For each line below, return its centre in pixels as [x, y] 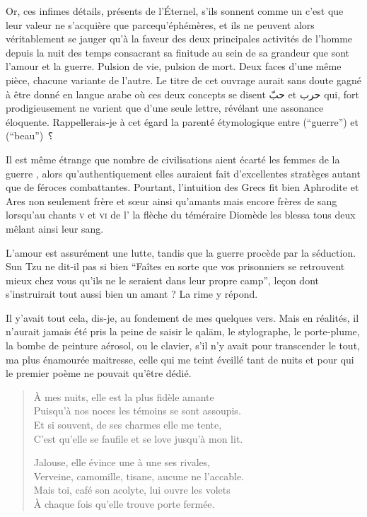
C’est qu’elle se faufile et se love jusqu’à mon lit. [138, 438]
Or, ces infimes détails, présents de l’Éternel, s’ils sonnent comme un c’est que [175, 11]
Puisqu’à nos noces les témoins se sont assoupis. [137, 411]
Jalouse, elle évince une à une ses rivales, [122, 462]
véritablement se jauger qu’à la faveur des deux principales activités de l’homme [179, 39]
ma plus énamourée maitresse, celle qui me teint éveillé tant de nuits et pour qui [180, 359]
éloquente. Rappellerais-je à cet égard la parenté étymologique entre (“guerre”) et [182, 121]
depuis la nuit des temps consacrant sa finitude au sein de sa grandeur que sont [178, 52]
